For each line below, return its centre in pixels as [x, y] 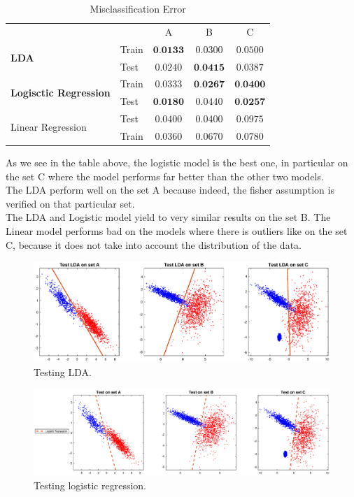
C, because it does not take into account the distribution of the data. [154, 244]
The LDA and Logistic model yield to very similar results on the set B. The [168, 217]
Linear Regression [49, 127]
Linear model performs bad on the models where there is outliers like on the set [177, 230]
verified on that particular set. [70, 203]
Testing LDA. [63, 372]
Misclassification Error [138, 8]
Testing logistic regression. [90, 485]
